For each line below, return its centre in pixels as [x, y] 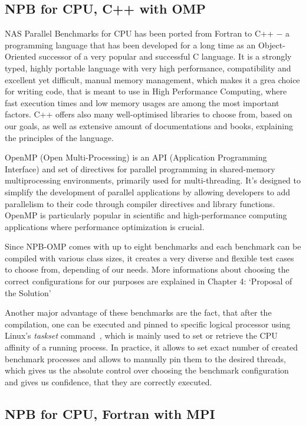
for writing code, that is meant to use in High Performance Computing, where [146, 91]
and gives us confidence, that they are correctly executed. [108, 381]
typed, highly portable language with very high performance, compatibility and [148, 68]
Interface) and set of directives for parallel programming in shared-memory [140, 168]
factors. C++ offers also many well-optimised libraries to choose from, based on [149, 114]
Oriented [21, 56]
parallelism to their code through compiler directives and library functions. [140, 203]
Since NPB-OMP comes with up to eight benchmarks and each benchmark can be [153, 246]
